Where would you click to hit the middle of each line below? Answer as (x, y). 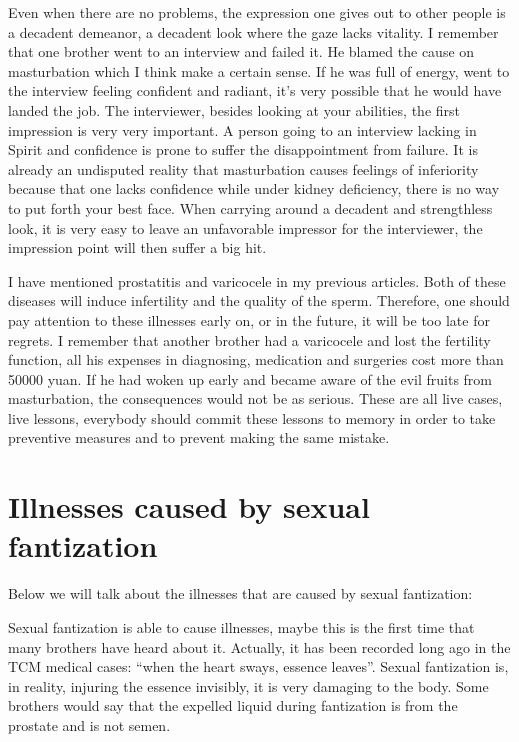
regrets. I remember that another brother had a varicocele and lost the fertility (249, 339)
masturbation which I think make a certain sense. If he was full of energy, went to (259, 70)
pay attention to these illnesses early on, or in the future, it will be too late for (249, 319)
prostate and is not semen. (89, 724)
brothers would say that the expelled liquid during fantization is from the (233, 705)
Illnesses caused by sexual (189, 506)
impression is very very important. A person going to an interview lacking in (242, 129)
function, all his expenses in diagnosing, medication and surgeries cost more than (256, 359)
